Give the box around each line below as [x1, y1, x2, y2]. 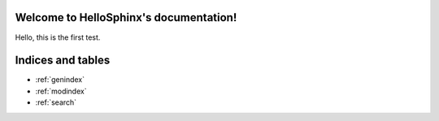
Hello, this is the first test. [15, 32, 101, 42]
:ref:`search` [35, 97, 77, 107]
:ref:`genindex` [35, 75, 85, 84]
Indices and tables [15, 54, 111, 67]
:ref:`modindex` [35, 86, 87, 96]
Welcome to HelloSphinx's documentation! [15, 11, 237, 24]
